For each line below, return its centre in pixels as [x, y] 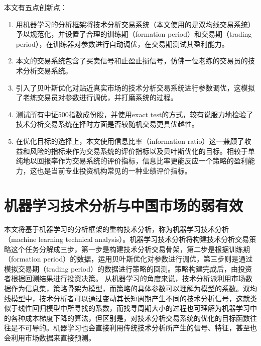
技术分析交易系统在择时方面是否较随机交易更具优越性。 [107, 124]
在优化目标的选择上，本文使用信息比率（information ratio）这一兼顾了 [130, 141]
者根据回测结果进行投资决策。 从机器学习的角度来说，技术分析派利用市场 [125, 278]
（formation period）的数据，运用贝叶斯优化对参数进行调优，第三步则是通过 [128, 259]
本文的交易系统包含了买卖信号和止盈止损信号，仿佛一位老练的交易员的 [132, 61]
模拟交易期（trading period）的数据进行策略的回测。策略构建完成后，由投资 [128, 268]
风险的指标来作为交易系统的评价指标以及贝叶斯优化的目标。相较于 [139, 151]
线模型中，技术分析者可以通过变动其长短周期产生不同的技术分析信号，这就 [127, 298]
